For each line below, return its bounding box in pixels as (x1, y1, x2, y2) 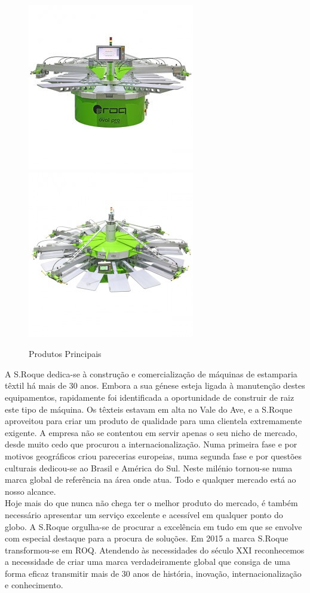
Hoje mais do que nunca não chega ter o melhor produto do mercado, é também (5, 497, 298, 509)
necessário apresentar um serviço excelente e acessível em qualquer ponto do (5, 508, 283, 521)
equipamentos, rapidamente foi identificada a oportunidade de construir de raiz (5, 391, 294, 403)
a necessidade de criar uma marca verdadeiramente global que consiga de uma (5, 555, 290, 568)
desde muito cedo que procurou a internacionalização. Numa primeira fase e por (5, 438, 297, 450)
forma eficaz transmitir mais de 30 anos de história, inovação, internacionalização (5, 567, 302, 579)
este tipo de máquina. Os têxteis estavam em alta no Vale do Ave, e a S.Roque (5, 403, 293, 415)
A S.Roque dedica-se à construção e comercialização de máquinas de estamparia (5, 367, 297, 380)
